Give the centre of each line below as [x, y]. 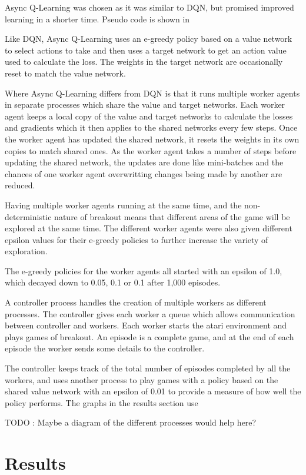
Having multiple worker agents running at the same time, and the [123, 205]
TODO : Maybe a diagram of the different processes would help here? [131, 422]
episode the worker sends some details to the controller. [105, 348]
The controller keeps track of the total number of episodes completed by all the [148, 368]
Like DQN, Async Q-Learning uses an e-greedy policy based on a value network [149, 39]
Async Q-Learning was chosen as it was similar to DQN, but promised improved [149, 7]
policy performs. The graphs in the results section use [102, 402]
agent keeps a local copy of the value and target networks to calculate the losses [149, 116]
